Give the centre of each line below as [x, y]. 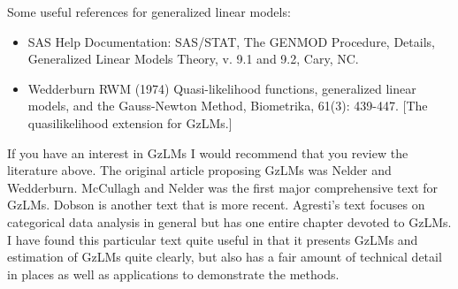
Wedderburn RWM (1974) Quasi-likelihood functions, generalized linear [222, 88]
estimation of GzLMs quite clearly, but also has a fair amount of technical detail [225, 257]
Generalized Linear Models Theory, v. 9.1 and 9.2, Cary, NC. [193, 59]
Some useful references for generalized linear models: [149, 11]
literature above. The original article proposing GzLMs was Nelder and [199, 170]
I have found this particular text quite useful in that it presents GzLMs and [213, 239]
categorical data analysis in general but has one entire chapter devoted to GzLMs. [229, 221]
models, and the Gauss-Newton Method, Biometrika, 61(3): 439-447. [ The [228, 106]
